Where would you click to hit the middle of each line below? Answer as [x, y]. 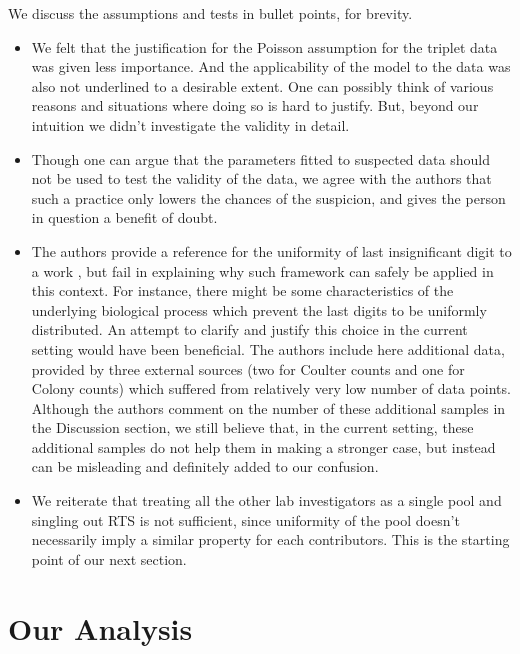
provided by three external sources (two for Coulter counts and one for [248, 368]
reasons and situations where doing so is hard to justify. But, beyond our [255, 105]
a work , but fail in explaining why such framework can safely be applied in [262, 270]
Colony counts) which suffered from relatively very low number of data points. [271, 388]
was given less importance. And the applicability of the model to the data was [271, 66]
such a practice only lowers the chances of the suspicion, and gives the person [268, 197]
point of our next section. [109, 558]
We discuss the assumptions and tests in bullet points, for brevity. [210, 13]
